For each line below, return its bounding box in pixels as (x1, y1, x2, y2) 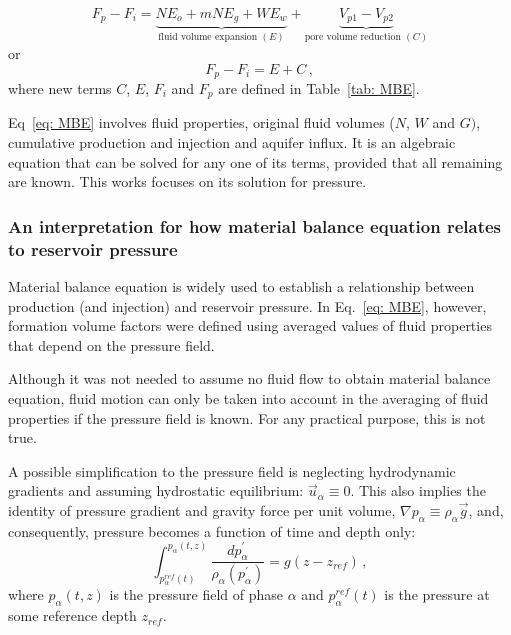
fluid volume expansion (158, 32, 258, 43)
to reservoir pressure (8, 236, 178, 261)
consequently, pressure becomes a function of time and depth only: (8, 520, 416, 541)
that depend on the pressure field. (8, 334, 215, 355)
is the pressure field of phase (109, 584, 283, 605)
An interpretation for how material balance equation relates (8, 213, 502, 238)
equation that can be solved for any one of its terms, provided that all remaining (8, 151, 503, 172)
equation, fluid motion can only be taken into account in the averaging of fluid (8, 387, 489, 408)
